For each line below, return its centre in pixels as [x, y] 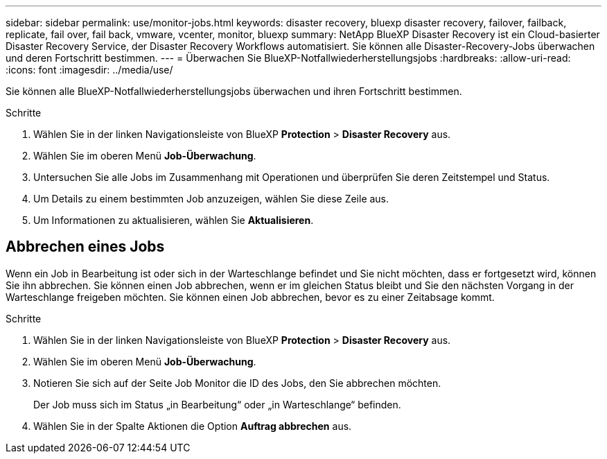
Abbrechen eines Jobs [85, 247]
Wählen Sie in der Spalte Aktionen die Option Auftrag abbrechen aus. [193, 426]
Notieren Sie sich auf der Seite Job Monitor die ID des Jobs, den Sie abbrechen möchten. [237, 383]
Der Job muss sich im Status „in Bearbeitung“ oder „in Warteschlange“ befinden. [217, 404]
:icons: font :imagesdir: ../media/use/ [89, 70]
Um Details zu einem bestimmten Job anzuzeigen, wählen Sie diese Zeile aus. [211, 199]
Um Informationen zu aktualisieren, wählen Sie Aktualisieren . [174, 220]
